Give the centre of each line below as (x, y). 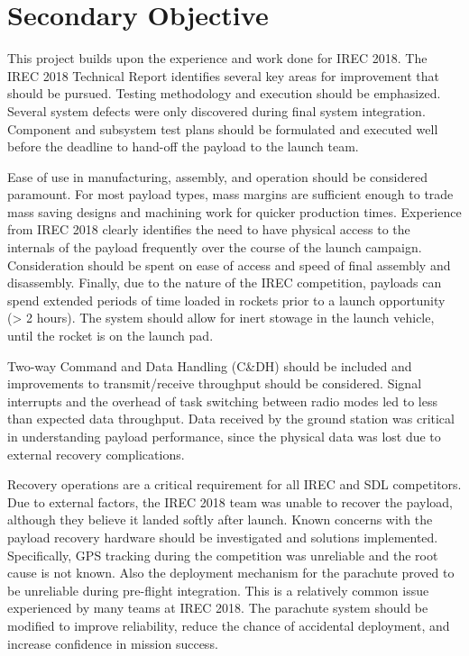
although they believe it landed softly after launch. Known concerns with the (220, 519)
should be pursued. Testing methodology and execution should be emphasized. (224, 93)
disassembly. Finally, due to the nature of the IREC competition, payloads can (225, 282)
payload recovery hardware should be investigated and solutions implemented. (223, 537)
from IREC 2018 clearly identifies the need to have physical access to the (209, 229)
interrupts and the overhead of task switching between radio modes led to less (222, 401)
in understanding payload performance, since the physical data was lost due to (224, 436)
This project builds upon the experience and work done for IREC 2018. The (217, 58)
